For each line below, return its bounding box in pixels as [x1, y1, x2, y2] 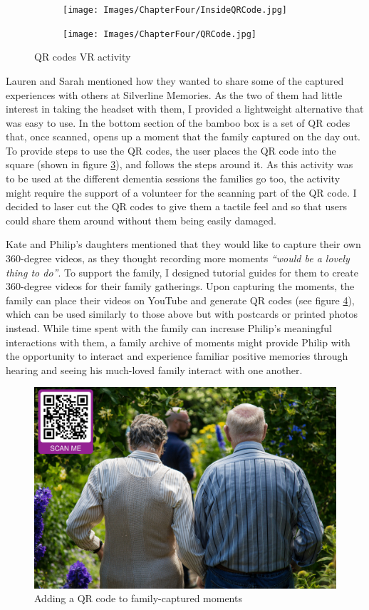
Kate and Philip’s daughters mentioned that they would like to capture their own [6, 237, 361, 252]
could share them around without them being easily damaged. [6, 212, 276, 227]
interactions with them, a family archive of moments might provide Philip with [6, 334, 350, 349]
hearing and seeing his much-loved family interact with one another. [6, 362, 303, 377]
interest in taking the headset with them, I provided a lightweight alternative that [6, 101, 364, 116]
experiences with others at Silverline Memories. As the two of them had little [6, 87, 343, 102]
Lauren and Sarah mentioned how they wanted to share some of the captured [6, 73, 344, 88]
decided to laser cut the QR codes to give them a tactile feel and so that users [6, 199, 347, 214]
